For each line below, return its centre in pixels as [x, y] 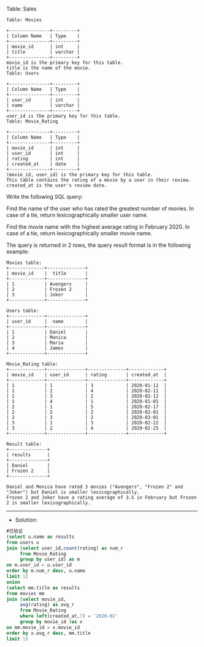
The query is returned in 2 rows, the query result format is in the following [99, 245]
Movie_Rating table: [32, 364]
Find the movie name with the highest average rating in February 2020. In [98, 227]
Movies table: [24, 263]
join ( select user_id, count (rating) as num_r [65, 548]
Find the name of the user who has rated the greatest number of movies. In [100, 209]
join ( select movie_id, [36, 599]
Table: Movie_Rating [32, 121]
